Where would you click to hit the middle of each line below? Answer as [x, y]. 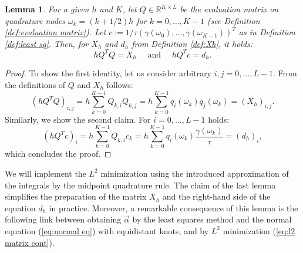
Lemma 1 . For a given [47, 9]
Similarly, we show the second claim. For [78, 119]
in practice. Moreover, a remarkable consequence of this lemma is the [174, 208]
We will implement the [46, 173]
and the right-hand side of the [216, 196]
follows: [120, 84]
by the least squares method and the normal [212, 219]
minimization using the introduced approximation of [195, 173]
